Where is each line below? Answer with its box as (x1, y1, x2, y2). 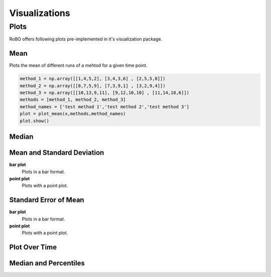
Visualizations (9, 8, 70, 19)
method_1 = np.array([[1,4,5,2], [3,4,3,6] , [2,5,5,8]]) (20, 76, 166, 82)
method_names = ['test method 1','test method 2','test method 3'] (20, 104, 190, 110)
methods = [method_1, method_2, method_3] (20, 97, 126, 103)
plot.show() (20, 118, 50, 124)
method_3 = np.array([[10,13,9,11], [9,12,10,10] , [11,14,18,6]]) (20, 90, 190, 96)
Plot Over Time (9, 243, 57, 251)
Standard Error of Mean (9, 196, 85, 204)
